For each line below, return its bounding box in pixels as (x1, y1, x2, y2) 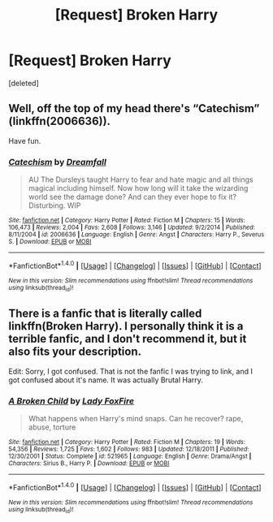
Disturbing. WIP (28, 201, 81, 210)
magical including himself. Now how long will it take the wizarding (28, 183, 249, 193)
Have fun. (8, 136, 41, 145)
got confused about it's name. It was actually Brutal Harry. (8, 375, 203, 385)
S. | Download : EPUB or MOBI (8, 238, 92, 246)
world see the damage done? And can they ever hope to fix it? (28, 192, 237, 202)
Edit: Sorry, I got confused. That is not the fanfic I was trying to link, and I (8, 366, 253, 376)
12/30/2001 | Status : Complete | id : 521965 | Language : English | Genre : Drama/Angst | (8, 452, 252, 460)
